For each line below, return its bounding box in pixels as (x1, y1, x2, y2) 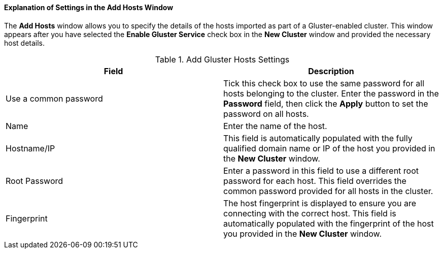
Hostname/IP (6, 143, 55, 153)
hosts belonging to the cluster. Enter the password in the (223, 88, 439, 99)
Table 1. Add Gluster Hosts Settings (155, 54, 290, 65)
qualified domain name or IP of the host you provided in (223, 143, 435, 153)
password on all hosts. (223, 108, 309, 119)
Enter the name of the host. (223, 120, 327, 131)
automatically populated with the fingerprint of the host (223, 218, 434, 229)
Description (308, 66, 354, 76)
